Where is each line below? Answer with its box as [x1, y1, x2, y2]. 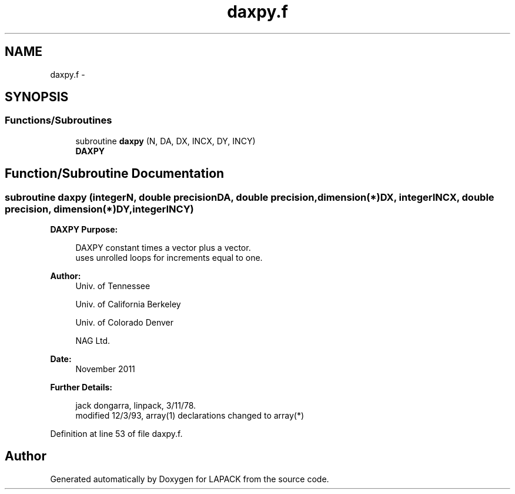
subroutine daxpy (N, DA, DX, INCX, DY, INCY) [75, 135, 256, 146]
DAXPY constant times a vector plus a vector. [75, 243, 251, 253]
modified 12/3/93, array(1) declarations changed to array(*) [75, 410, 305, 421]
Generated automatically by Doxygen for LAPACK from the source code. [50, 473, 329, 484]
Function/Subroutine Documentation [5, 166, 225, 181]
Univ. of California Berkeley [75, 299, 181, 310]
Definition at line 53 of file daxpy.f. [50, 429, 183, 439]
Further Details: [50, 382, 112, 393]
